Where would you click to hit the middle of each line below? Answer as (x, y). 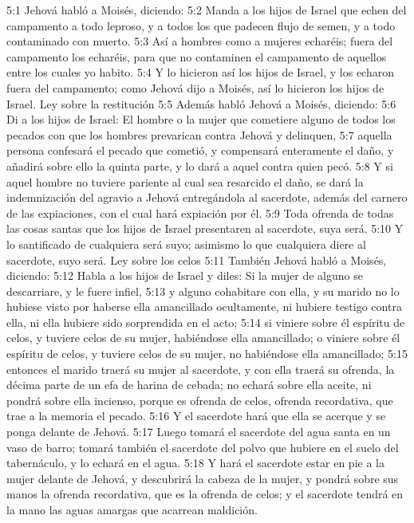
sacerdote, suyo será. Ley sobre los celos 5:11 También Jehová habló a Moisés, (197, 260)
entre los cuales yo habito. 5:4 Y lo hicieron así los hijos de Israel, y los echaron (200, 72)
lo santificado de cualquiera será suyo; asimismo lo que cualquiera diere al (186, 244)
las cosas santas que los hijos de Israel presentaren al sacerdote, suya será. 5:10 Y (205, 228)
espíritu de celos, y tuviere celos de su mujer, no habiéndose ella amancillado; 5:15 (207, 354)
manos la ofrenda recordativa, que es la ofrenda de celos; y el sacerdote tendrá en (205, 494)
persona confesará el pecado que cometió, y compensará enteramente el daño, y (200, 150)
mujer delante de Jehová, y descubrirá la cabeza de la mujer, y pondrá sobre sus (203, 478)
